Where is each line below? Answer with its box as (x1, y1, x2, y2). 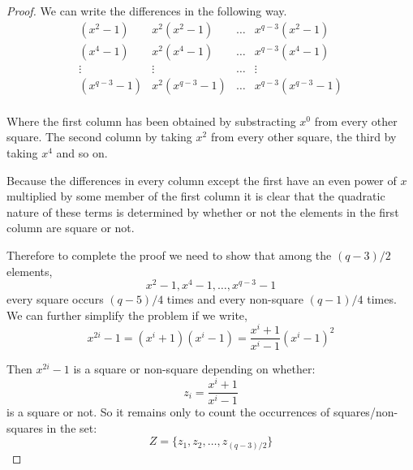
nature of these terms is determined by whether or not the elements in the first (6, 203, 399, 220)
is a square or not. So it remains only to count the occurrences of (6, 403, 330, 420)
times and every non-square (166, 291, 304, 308)
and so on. (56, 144, 108, 161)
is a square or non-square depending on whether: (73, 360, 316, 377)
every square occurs (6, 291, 104, 308)
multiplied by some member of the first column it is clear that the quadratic (6, 188, 385, 205)
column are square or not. (6, 219, 135, 236)
